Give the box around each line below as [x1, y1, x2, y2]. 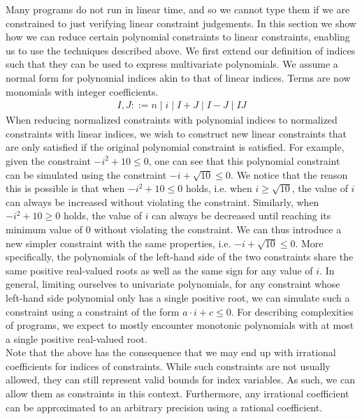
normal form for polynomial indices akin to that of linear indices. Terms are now [6, 70, 351, 84]
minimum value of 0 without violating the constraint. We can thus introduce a [6, 221, 342, 236]
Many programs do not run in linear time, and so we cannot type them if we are [6, 2, 350, 16]
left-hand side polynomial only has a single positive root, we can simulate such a [6, 290, 350, 304]
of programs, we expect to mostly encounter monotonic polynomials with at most [6, 318, 354, 332]
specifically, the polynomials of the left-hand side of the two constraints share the [6, 249, 354, 264]
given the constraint [6, 153, 91, 168]
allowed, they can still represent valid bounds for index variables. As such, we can [6, 372, 355, 387]
